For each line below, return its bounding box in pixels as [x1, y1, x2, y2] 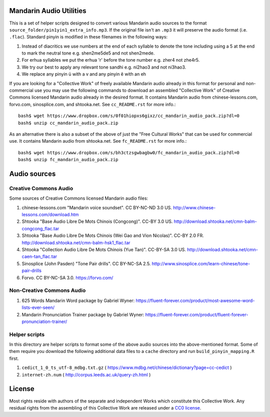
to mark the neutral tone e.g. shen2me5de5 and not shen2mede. [21, 50, 155, 56]
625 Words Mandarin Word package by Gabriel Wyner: [21, 297, 135, 303]
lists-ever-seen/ [21, 304, 55, 310]
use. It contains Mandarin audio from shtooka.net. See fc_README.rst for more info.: [9, 138, 187, 144]
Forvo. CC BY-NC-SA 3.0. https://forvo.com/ [21, 274, 113, 280]
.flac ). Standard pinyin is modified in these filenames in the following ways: [9, 34, 167, 40]
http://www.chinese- [173, 204, 216, 210]
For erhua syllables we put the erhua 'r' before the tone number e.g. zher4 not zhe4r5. [21, 57, 200, 63]
